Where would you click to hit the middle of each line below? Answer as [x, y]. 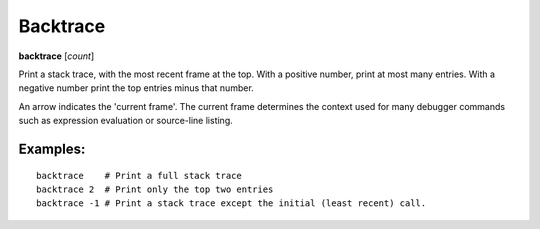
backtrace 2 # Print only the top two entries [155, 189]
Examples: [52, 148]
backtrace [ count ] [56, 56]
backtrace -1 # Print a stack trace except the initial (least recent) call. [231, 203]
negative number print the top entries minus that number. [136, 88]
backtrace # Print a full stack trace [139, 175]
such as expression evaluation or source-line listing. [126, 121]
